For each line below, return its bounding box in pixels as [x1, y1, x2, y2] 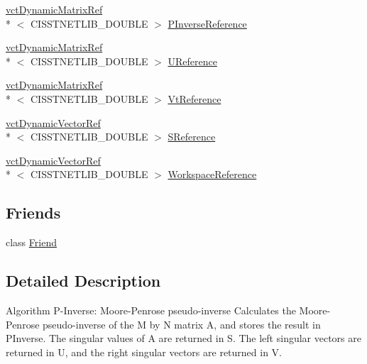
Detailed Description [6, 270, 161, 292]
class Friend [6, 235, 57, 250]
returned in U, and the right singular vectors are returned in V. [6, 344, 283, 359]
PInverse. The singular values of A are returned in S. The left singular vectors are [6, 331, 361, 346]
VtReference [168, 91, 221, 106]
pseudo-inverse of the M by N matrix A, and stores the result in [43, 316, 321, 331]
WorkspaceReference [168, 167, 257, 182]
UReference [168, 53, 217, 68]
